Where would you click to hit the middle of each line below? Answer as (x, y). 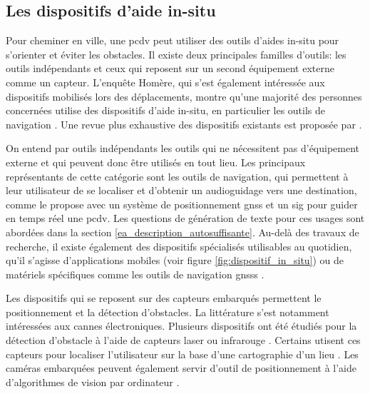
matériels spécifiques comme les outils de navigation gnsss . (135, 274)
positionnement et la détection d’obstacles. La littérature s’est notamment (168, 312)
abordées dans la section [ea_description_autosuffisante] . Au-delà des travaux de (183, 232)
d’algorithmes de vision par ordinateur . (93, 382)
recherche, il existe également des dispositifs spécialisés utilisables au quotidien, (179, 246)
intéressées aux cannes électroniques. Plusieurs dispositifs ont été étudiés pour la (181, 326)
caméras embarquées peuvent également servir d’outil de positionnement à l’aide (181, 368)
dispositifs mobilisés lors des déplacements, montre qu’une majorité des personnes (184, 96)
